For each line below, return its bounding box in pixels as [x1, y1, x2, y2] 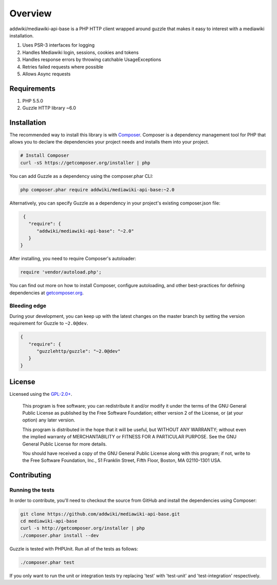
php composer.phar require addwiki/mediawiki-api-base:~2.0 [20, 187, 175, 192]
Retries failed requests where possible [22, 64, 104, 70]
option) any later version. [22, 417, 75, 423]
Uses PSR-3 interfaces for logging [22, 42, 95, 48]
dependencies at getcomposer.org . [9, 290, 84, 296]
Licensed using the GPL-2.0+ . [9, 391, 73, 397]
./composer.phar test [20, 559, 75, 565]
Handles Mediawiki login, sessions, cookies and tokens [22, 49, 139, 55]
